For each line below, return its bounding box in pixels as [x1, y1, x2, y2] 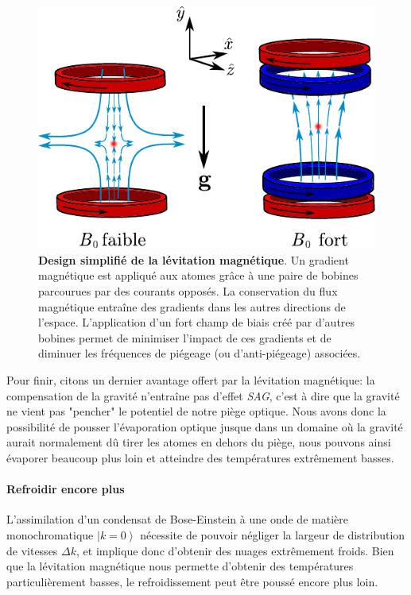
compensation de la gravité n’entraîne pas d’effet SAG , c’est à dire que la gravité [6, 387, 400, 404]
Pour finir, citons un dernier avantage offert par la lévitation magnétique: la [6, 372, 375, 388]
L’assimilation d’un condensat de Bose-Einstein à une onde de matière [6, 511, 348, 527]
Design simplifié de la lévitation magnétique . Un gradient [38, 251, 349, 268]
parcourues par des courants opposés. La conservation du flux [38, 283, 338, 299]
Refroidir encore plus [6, 481, 125, 497]
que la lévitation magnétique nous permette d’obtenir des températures [6, 558, 354, 574]
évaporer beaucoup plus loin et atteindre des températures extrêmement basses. [6, 449, 394, 466]
